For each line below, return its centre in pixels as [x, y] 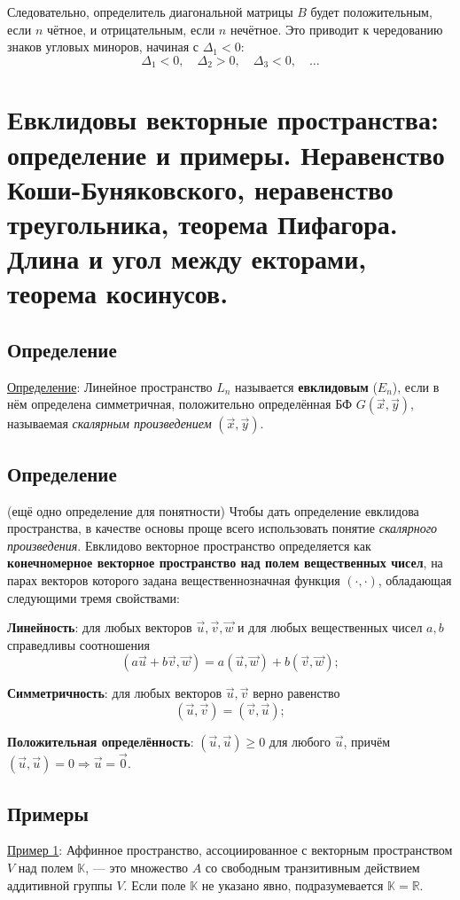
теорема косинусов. [118, 293]
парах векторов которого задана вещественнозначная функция [174, 579]
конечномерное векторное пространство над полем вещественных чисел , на [225, 563]
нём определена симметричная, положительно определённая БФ [180, 404]
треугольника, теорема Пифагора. [203, 223]
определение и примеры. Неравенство [226, 154]
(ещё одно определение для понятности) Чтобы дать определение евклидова [213, 510]
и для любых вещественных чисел [330, 627]
